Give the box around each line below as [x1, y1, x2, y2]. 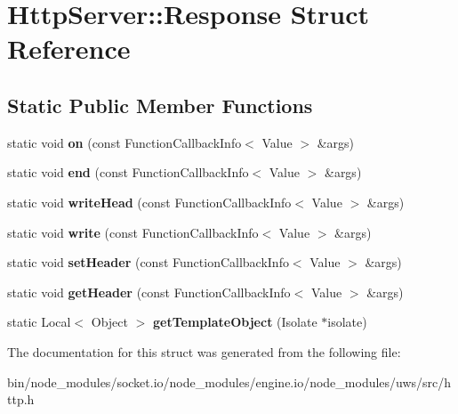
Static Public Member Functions [7, 91, 313, 118]
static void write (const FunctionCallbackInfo [7, 223, 259, 241]
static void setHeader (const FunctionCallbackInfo [7, 253, 289, 272]
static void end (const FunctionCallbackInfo [7, 163, 249, 182]
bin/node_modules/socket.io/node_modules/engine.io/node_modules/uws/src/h [7, 372, 452, 391]
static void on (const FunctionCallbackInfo [7, 133, 242, 151]
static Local [7, 313, 71, 331]
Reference [7, 30, 131, 67]
